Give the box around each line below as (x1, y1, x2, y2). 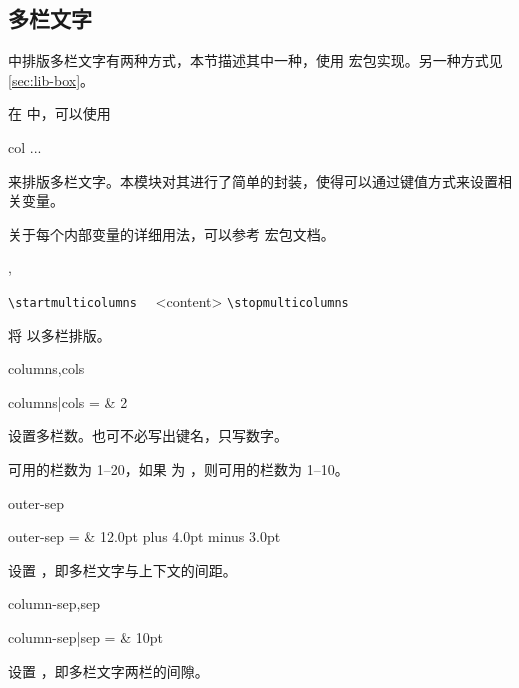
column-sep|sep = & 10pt (8, 626, 163, 647)
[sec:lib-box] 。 (8, 69, 95, 90)
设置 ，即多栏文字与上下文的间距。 (8, 559, 237, 580)
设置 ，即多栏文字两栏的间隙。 (8, 660, 209, 681)
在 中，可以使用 (8, 103, 111, 124)
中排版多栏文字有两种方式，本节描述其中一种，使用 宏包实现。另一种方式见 (8, 50, 503, 71)
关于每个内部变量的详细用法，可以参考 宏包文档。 (8, 223, 335, 244)
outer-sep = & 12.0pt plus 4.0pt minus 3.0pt (8, 526, 281, 547)
